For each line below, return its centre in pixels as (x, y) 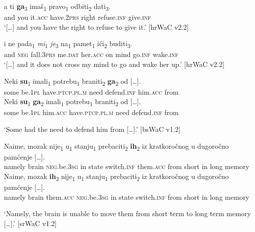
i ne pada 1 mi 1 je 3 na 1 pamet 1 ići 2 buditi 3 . (68, 44)
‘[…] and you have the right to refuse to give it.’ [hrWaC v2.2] (96, 27)
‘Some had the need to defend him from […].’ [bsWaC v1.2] (92, 129)
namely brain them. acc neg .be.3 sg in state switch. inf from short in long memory (127, 197)
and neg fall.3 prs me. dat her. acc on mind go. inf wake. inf (91, 54)
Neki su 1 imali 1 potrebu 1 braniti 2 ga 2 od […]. (72, 81)
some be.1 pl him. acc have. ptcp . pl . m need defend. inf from (91, 112)
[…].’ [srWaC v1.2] (30, 223)
